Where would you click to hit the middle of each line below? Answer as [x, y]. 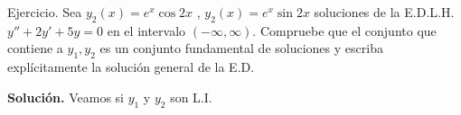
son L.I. [191, 97]
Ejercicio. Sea [45, 12]
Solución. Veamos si [66, 97]
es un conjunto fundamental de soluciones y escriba [241, 48]
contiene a [35, 48]
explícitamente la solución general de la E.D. [131, 67]
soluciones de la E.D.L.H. [384, 12]
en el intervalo [146, 30]
